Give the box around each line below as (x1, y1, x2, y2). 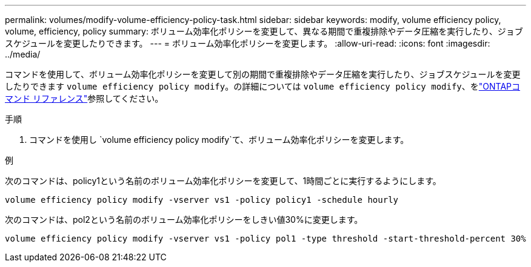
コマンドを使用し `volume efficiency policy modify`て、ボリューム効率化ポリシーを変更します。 (29, 134, 409, 145)
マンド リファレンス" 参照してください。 (5, 93, 164, 104)
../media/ (5, 49, 41, 59)
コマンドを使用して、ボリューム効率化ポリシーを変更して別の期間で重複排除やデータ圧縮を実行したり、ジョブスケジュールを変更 (5, 69, 521, 79)
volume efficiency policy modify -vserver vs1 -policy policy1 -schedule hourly (5, 195, 399, 205)
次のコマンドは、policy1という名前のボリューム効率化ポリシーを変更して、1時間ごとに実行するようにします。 (5, 176, 441, 186)
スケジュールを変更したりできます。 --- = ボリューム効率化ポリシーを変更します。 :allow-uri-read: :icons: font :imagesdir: (5, 38, 490, 48)
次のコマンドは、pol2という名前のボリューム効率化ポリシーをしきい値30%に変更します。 (5, 214, 363, 225)
